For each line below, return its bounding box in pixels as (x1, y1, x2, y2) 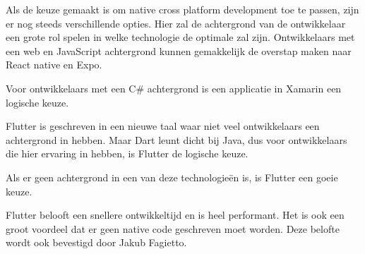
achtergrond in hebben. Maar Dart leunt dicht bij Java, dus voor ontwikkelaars (6, 132, 347, 147)
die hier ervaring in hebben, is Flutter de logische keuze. (6, 146, 249, 161)
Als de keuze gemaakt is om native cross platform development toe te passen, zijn (6, 2, 359, 16)
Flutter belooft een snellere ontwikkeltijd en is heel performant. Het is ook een (6, 207, 345, 222)
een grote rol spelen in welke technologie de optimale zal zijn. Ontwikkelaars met (6, 30, 355, 44)
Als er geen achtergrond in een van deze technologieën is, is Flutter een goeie (6, 169, 338, 184)
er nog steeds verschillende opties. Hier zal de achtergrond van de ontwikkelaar (6, 16, 346, 30)
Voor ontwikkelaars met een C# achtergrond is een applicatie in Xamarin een (6, 80, 342, 95)
